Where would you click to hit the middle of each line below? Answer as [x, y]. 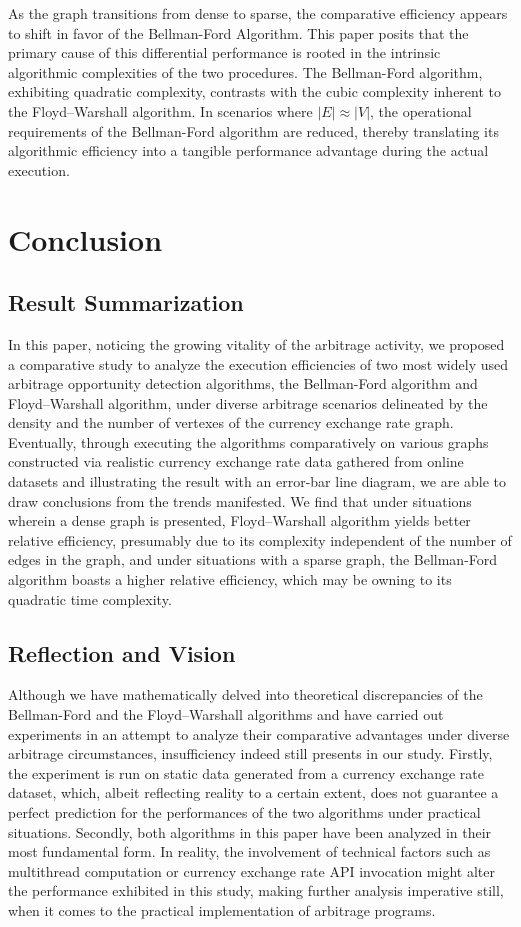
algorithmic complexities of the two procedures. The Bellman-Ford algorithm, [245, 71]
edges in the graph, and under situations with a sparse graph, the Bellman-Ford [253, 559]
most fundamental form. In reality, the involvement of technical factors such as [249, 851]
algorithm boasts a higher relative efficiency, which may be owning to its [230, 579]
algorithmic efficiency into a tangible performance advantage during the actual [248, 150]
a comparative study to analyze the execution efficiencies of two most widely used [258, 363]
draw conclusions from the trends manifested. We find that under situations [240, 500]
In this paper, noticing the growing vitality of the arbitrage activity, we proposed [256, 343]
